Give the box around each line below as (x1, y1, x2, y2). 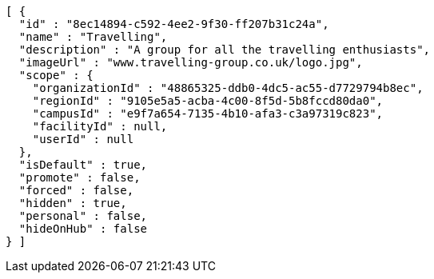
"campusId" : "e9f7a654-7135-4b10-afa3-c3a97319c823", (32, 107, 384, 120)
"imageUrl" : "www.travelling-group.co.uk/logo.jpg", (18, 56, 363, 69)
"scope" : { (18, 69, 94, 82)
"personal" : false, (18, 209, 148, 222)
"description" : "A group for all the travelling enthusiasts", (18, 43, 431, 56)
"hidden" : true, (18, 197, 127, 209)
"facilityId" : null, (32, 120, 168, 133)
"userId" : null (32, 133, 134, 145)
